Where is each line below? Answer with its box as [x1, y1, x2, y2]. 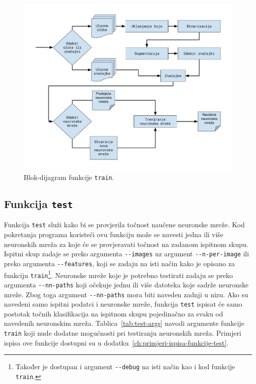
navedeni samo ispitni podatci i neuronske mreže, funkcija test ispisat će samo [4, 299, 242, 309]
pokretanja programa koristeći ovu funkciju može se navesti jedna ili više [4, 229, 224, 240]
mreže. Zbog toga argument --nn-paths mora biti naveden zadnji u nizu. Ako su [4, 289, 249, 299]
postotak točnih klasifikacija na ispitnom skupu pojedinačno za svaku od [4, 308, 223, 318]
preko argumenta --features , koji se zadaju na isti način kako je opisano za [4, 258, 235, 268]
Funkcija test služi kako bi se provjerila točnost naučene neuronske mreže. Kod [4, 219, 245, 230]
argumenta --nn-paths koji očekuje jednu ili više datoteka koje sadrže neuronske [4, 279, 249, 289]
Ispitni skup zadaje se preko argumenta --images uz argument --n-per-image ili [4, 248, 249, 259]
